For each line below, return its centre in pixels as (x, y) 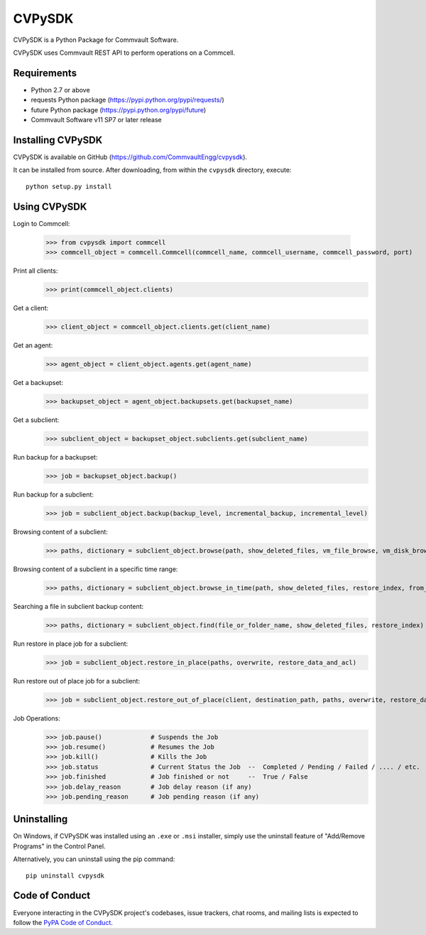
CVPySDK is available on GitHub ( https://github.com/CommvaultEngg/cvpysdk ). (130, 157)
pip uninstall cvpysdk (65, 875)
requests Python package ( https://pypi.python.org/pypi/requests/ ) (128, 100)
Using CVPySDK (50, 206)
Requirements (45, 73)
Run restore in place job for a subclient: (71, 644)
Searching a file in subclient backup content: (78, 606)
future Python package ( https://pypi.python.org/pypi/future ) (119, 109)
